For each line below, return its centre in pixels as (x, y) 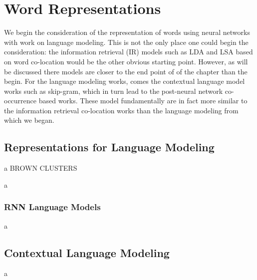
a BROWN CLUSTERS (41, 168)
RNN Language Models (52, 207)
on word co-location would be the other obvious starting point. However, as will (126, 61)
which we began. (29, 120)
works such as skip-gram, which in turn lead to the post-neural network (114, 91)
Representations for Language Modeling (109, 147)
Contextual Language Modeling (87, 252)
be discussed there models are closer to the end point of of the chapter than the (126, 71)
